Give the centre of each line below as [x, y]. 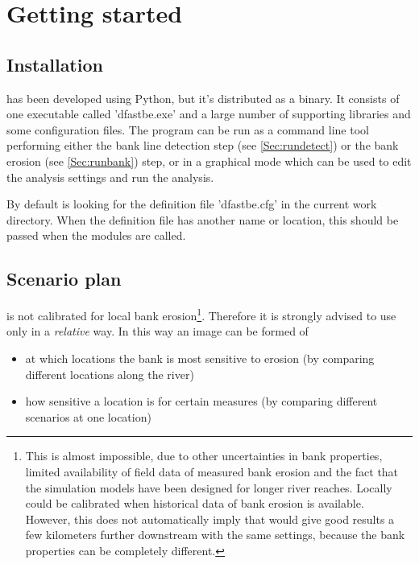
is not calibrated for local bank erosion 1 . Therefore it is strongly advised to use [201, 314]
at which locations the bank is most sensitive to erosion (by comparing [200, 358]
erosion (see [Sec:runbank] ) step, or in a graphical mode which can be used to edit [209, 161]
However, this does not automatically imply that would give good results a [210, 519]
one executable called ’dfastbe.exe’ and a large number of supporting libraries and [209, 114]
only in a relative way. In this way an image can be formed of [158, 331]
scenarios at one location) [88, 416]
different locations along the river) [110, 374]
